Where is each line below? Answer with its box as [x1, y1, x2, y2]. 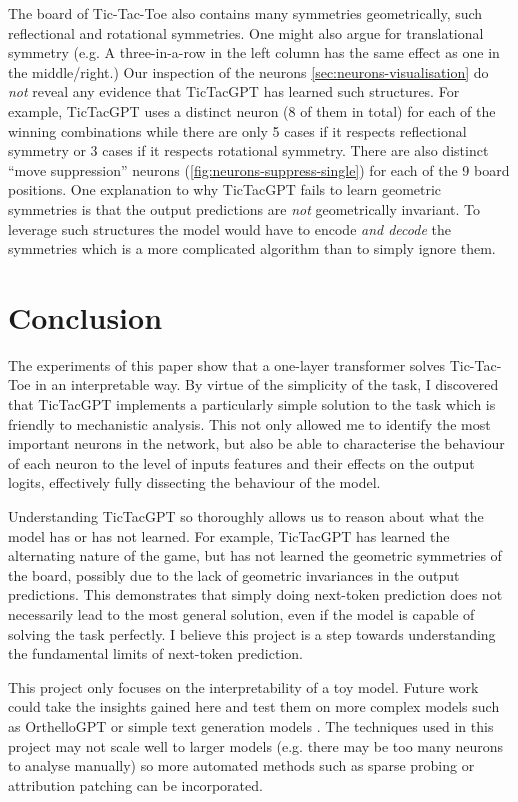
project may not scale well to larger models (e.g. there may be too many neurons [8, 735, 504, 756]
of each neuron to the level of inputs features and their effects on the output [8, 452, 475, 473]
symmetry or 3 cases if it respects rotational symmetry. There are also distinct [8, 140, 489, 161]
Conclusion [8, 296, 163, 337]
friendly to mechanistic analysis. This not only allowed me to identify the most [8, 413, 491, 434]
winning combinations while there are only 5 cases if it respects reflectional [8, 120, 467, 141]
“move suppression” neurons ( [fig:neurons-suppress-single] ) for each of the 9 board [8, 159, 510, 180]
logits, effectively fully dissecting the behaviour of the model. [8, 472, 381, 493]
